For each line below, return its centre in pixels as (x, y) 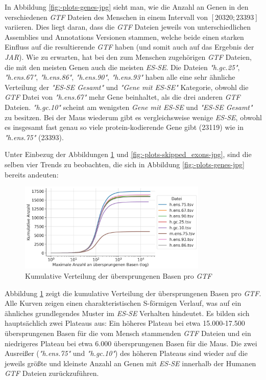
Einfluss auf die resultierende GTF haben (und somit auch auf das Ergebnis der (129, 47)
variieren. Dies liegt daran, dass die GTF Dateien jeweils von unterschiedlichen (128, 27)
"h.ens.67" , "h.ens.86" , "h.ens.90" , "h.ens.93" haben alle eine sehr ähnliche (120, 77)
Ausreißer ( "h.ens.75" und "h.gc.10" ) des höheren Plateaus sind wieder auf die (126, 353)
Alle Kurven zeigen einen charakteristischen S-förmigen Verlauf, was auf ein (123, 303)
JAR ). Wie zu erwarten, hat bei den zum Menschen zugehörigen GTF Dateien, (128, 57)
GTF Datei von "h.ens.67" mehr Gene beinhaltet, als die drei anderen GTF (123, 97)
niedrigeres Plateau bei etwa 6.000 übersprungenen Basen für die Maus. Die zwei (131, 343)
